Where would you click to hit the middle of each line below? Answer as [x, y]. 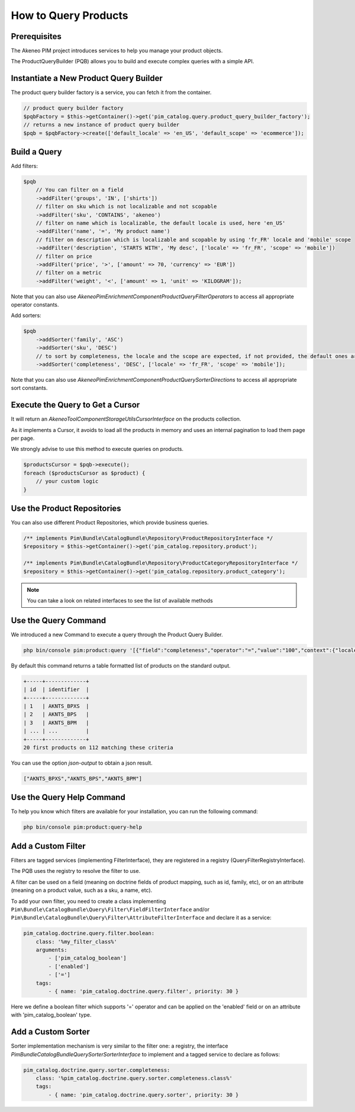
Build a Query [36, 152]
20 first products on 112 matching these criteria [99, 748]
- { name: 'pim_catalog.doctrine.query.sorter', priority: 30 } [143, 1095]
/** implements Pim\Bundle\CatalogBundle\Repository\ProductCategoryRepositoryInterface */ [161, 563]
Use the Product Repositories [66, 509]
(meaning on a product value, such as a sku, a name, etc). [82, 890]
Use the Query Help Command [68, 797]
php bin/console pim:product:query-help [83, 827]
